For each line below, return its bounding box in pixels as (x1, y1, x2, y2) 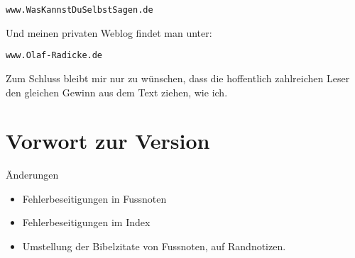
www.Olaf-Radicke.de (6, 50, 103, 61)
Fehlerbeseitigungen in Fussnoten (22, 191, 167, 206)
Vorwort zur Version (6, 126, 210, 155)
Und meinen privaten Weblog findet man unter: (6, 25, 212, 40)
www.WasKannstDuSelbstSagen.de (6, 5, 153, 15)
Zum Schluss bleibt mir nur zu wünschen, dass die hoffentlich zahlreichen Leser (6, 70, 350, 85)
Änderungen (6, 167, 59, 182)
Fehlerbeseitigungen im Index (22, 215, 151, 230)
